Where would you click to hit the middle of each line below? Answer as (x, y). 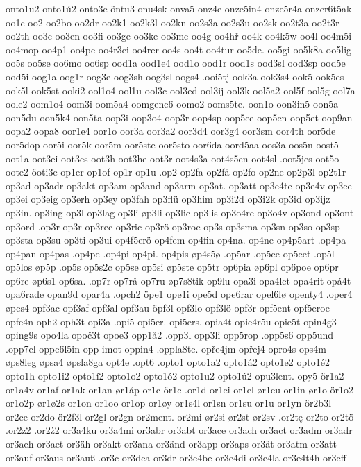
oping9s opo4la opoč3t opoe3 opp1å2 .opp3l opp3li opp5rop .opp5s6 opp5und (170, 335)
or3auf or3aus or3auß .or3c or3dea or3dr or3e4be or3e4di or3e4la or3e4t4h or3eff (176, 457)
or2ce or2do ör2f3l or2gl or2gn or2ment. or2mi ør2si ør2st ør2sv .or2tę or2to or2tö (180, 416)
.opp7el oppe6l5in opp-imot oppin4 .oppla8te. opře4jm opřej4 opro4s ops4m (166, 348)
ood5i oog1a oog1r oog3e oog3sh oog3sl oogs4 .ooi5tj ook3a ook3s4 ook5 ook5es (175, 76)
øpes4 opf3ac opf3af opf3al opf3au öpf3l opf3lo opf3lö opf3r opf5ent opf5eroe (168, 308)
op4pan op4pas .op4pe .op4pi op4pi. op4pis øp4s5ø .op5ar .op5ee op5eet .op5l (170, 253)
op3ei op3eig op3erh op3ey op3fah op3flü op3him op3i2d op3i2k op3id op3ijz (168, 199)
